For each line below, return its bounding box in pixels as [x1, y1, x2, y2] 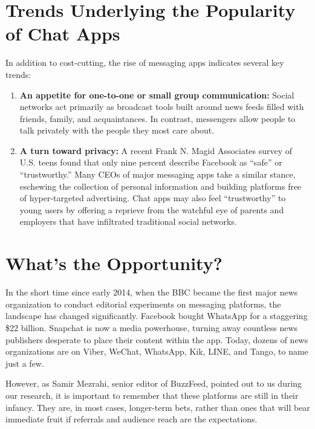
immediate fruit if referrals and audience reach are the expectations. [5, 413, 258, 425]
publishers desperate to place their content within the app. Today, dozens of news [5, 333, 308, 346]
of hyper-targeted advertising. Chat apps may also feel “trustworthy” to [19, 192, 286, 204]
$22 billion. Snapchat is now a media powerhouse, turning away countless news [5, 321, 298, 334]
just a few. [5, 356, 44, 369]
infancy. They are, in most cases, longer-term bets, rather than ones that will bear [5, 401, 310, 413]
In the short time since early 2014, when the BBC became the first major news [5, 286, 298, 298]
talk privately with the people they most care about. [19, 124, 215, 137]
